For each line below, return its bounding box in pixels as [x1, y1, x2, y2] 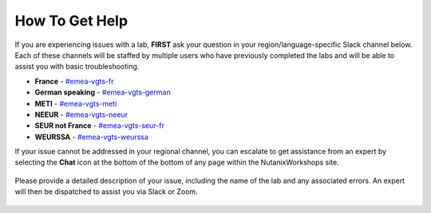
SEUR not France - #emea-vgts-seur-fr [34, 121, 165, 130]
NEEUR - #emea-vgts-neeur [34, 110, 128, 119]
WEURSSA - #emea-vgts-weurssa [34, 132, 149, 141]
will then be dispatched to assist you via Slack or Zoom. [14, 187, 199, 196]
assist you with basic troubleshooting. [14, 62, 140, 72]
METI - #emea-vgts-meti [34, 99, 117, 108]
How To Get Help [14, 12, 128, 29]
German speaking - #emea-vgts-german [34, 87, 171, 97]
